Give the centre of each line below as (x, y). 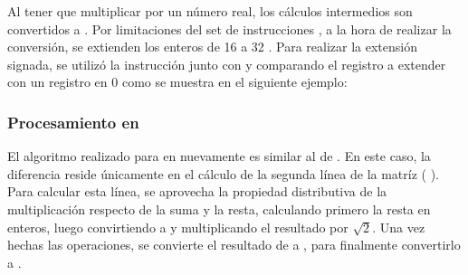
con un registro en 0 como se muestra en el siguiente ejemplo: (177, 82)
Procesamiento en (73, 122)
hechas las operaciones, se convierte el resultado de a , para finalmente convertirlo (234, 245)
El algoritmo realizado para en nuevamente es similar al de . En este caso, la (219, 156)
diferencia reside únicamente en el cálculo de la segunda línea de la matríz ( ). (224, 173)
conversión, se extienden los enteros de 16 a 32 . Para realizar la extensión (212, 47)
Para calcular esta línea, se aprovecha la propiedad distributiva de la (197, 191)
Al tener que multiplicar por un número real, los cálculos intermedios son (210, 11)
